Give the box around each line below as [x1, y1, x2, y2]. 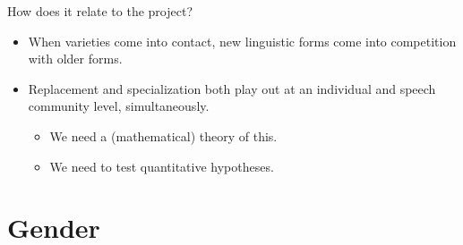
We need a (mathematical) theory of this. [49, 126, 278, 145]
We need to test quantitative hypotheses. [49, 156, 274, 175]
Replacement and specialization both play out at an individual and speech [28, 79, 436, 97]
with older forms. [28, 49, 123, 68]
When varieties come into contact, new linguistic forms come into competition [28, 31, 457, 50]
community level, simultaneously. [28, 97, 210, 115]
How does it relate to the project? [7, 2, 193, 20]
